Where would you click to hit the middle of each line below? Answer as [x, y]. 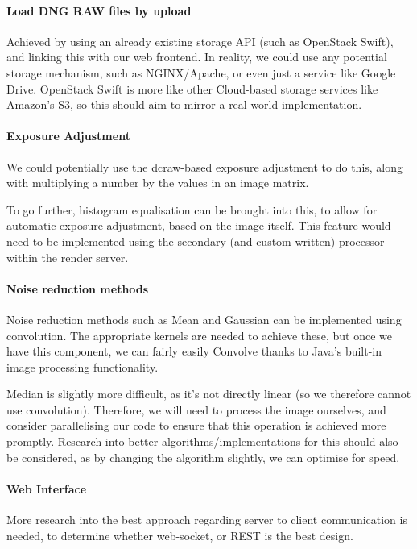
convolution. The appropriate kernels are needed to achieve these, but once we [199, 335]
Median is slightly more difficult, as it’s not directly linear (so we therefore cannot [209, 394]
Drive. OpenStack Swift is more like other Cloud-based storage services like [192, 88]
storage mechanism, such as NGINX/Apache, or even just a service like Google [201, 72]
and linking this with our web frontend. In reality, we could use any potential [197, 57]
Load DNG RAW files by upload [99, 10]
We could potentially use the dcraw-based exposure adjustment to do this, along [205, 166]
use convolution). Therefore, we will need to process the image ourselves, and [196, 409]
